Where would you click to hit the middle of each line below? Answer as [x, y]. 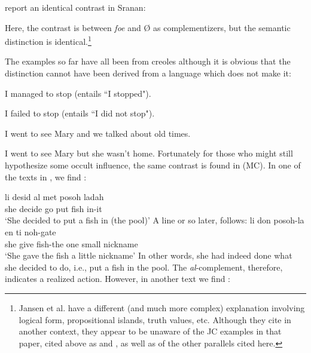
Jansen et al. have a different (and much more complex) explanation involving [162, 307]
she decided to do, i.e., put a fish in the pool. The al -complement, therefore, [144, 267]
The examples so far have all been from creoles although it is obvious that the [148, 61]
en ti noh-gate [31, 231]
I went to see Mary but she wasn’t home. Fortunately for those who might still [149, 153]
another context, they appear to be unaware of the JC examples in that [150, 331]
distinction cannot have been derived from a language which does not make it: [148, 73]
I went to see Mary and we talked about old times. [98, 133]
